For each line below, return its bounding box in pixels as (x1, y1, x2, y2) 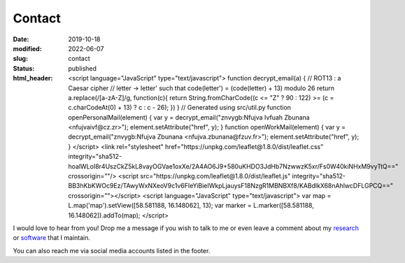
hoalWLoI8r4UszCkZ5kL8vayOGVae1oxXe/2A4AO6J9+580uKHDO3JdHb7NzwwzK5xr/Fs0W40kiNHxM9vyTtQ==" (68, 162, 399, 171)
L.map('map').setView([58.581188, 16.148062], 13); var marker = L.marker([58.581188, (68, 201, 314, 210)
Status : (13, 64, 35, 73)
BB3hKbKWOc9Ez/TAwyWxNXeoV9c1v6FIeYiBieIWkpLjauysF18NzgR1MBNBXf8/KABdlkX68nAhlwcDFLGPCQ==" (68, 182, 394, 190)
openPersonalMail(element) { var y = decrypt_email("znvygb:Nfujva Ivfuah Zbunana (68, 113, 311, 122)
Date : (13, 35, 29, 43)
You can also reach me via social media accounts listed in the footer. (13, 246, 211, 255)
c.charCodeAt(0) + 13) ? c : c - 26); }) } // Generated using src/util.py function (68, 104, 292, 112)
